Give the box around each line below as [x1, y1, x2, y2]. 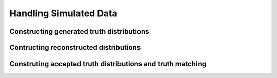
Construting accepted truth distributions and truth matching [9, 60, 207, 68]
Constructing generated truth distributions [9, 27, 149, 36]
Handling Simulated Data [9, 8, 117, 19]
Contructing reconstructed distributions [9, 43, 141, 52]
